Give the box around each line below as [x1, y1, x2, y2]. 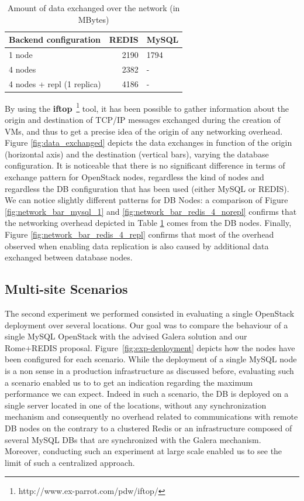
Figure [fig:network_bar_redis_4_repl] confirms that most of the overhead [5, 228, 274, 240]
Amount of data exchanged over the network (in [7, 2, 180, 13]
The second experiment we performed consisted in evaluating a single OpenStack [5, 307, 295, 319]
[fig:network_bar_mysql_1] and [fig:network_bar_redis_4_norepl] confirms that [5, 205, 297, 217]
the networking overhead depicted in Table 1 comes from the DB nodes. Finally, [5, 217, 292, 229]
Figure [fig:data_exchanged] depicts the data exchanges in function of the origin [5, 136, 292, 149]
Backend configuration [9, 33, 101, 46]
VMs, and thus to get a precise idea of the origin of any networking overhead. [5, 125, 283, 137]
